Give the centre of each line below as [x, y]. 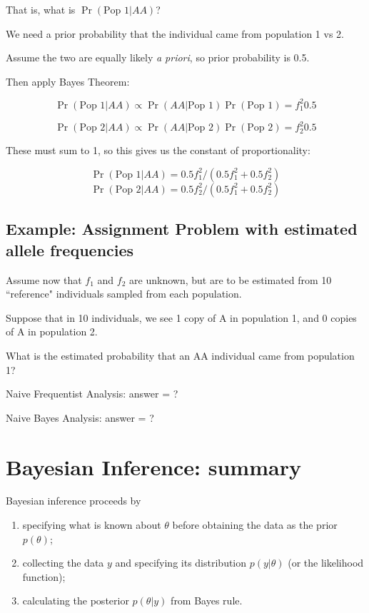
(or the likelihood [326, 563]
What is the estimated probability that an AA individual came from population [180, 355]
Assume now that [44, 279]
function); [44, 576]
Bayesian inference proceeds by [74, 501]
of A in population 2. [52, 331]
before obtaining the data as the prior [255, 525]
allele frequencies [70, 249]
